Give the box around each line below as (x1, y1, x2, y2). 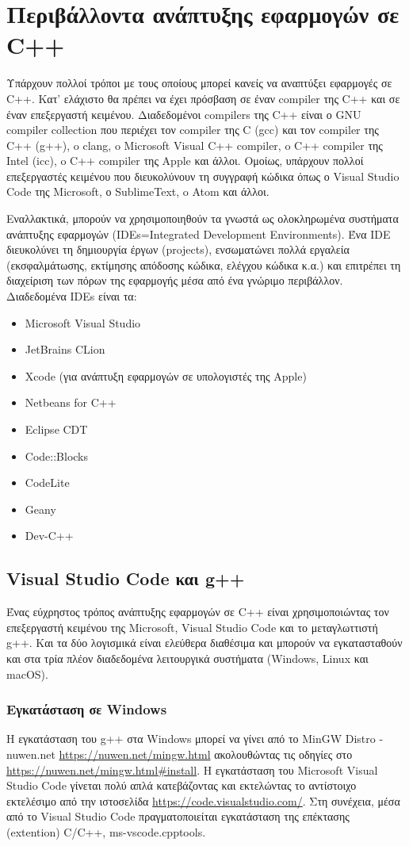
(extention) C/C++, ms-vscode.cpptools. (6, 823, 206, 840)
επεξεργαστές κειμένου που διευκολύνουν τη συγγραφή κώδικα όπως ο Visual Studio (6, 167, 399, 184)
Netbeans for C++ (25, 394, 117, 411)
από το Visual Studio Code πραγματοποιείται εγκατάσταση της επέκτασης (6, 808, 350, 825)
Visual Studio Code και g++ (6, 566, 245, 591)
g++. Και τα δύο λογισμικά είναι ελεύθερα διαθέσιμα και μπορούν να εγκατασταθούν (6, 634, 403, 651)
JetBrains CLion (25, 341, 105, 358)
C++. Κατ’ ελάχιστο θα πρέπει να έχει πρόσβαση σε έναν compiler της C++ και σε (6, 90, 400, 106)
